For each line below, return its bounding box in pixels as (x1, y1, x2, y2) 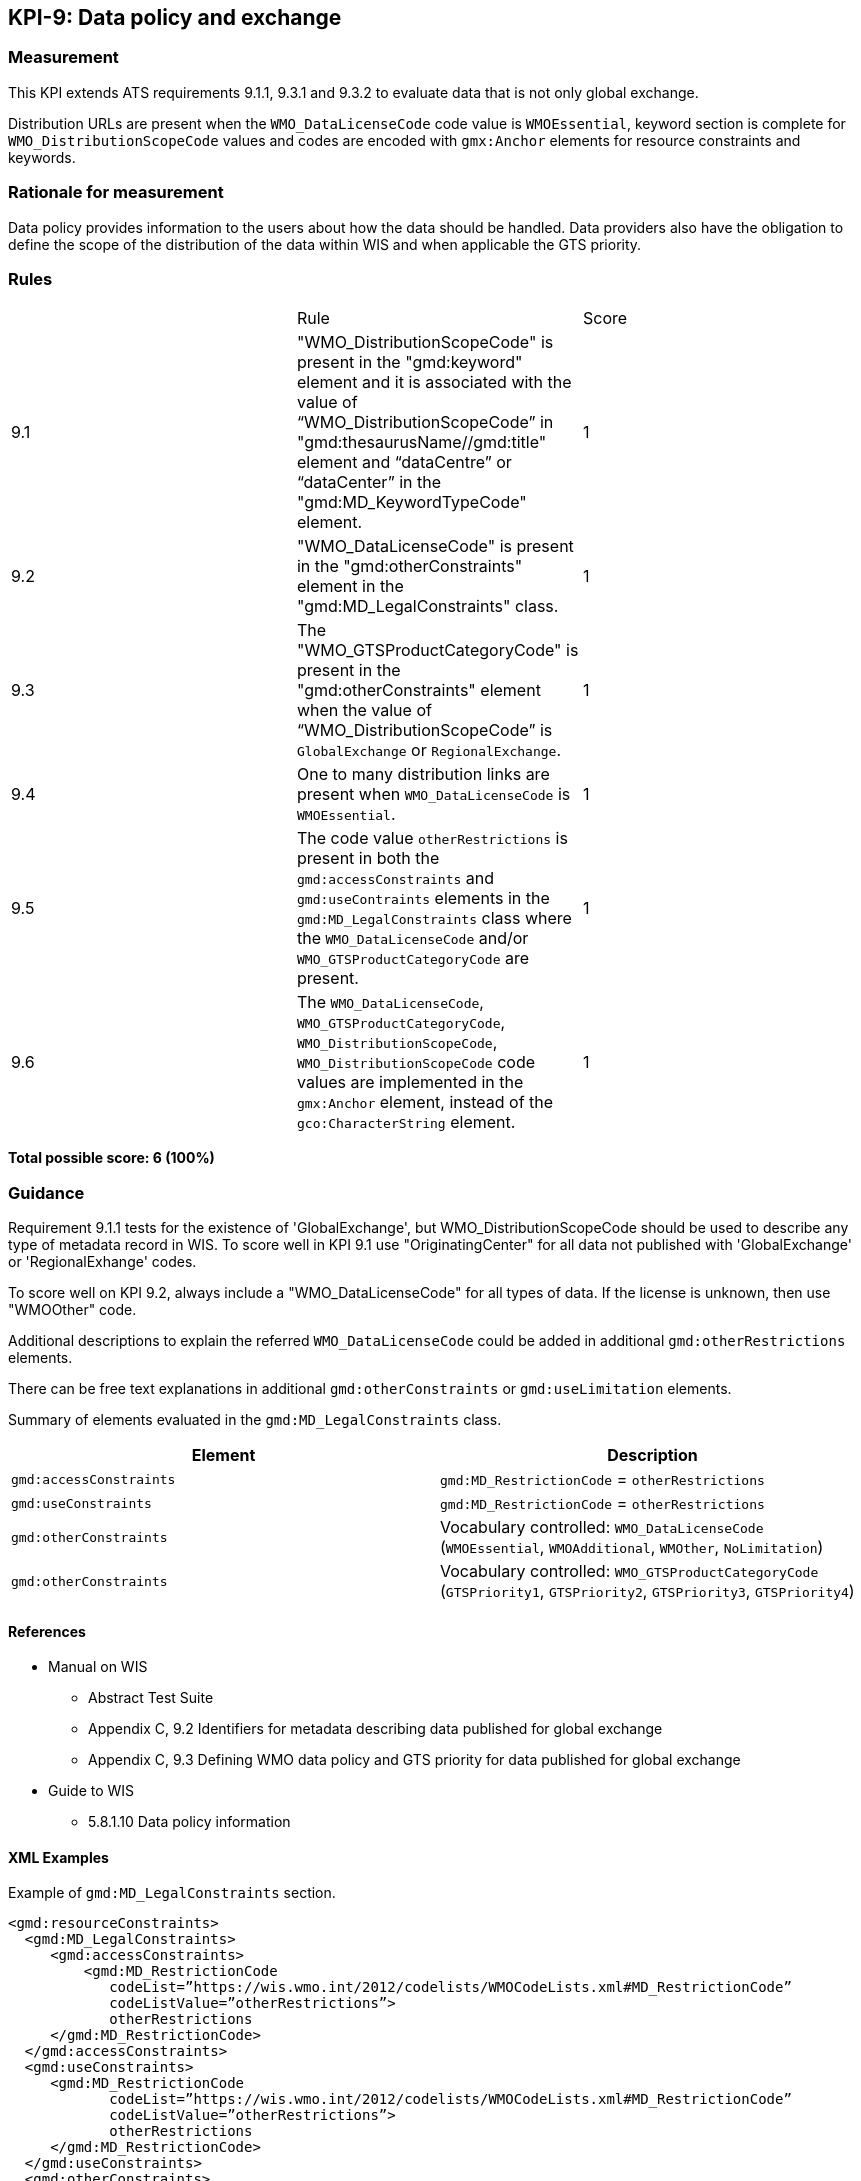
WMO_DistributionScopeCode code (296, 1052, 536, 1073)
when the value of (296, 700, 432, 721)
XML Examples (8, 1848, 109, 1866)
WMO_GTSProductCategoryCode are (296, 948, 530, 969)
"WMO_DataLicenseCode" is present (296, 536, 574, 557)
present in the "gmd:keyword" (296, 352, 523, 373)
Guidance (8, 1182, 85, 1203)
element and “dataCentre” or (296, 452, 512, 473)
